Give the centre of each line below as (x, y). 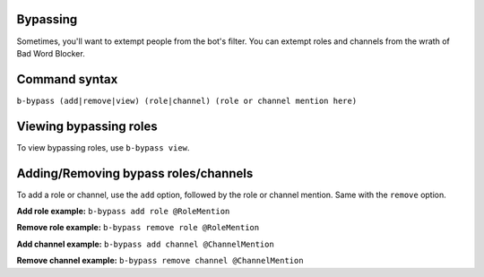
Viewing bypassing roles (87, 126)
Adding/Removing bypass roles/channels (135, 173)
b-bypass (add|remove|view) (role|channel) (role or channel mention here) (187, 100)
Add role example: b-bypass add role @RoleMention (123, 212)
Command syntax (67, 79)
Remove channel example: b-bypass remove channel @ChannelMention (160, 261)
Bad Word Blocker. (51, 53)
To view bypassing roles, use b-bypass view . (103, 147)
